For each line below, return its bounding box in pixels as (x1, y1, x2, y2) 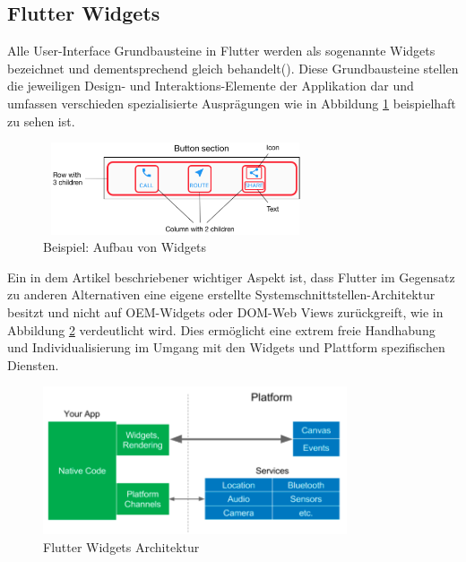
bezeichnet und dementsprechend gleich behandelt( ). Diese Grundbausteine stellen (7, 58, 459, 77)
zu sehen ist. (7, 111, 75, 130)
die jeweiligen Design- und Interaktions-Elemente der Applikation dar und (7, 76, 414, 95)
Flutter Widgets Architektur (43, 537, 200, 556)
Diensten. (7, 355, 59, 374)
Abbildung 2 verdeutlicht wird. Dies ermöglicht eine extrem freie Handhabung (7, 320, 436, 339)
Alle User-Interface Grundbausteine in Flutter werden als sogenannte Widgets (7, 41, 436, 60)
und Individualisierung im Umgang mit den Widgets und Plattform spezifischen (7, 338, 445, 357)
